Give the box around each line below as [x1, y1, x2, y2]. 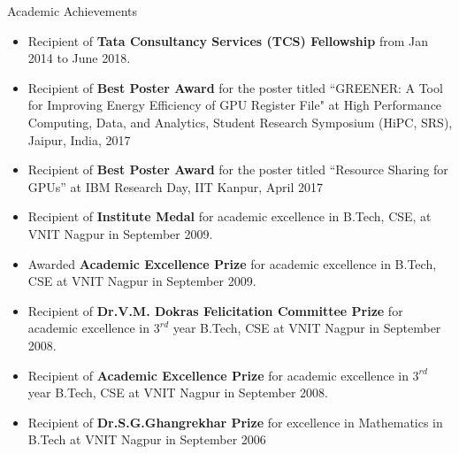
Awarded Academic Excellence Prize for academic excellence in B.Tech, [27, 254, 437, 273]
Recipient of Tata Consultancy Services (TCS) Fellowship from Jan [27, 31, 428, 50]
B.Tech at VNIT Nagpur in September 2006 [27, 430, 266, 449]
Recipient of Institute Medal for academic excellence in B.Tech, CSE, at [27, 207, 432, 226]
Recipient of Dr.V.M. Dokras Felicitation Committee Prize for [27, 301, 403, 319]
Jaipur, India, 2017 [27, 130, 131, 149]
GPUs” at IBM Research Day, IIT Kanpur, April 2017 [27, 177, 324, 196]
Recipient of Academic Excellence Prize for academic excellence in [27, 366, 409, 384]
